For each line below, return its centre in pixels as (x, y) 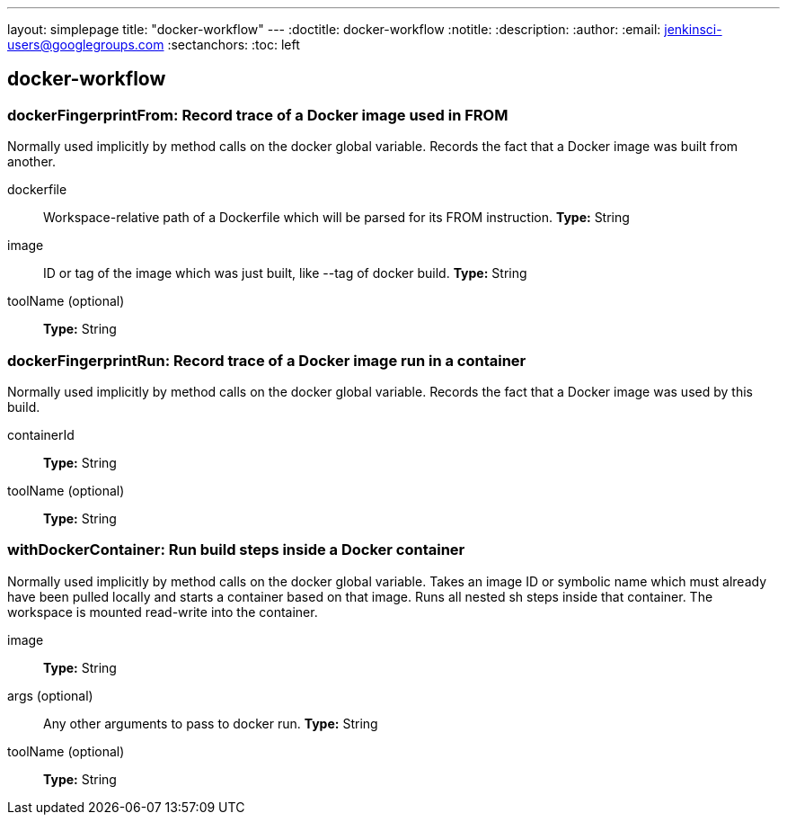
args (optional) (50, 695)
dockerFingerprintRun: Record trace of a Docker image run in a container (267, 360)
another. (31, 162)
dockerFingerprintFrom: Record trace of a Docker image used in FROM (258, 115)
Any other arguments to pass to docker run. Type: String (211, 723)
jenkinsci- (693, 29)
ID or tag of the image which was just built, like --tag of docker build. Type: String (285, 273)
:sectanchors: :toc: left (234, 45)
